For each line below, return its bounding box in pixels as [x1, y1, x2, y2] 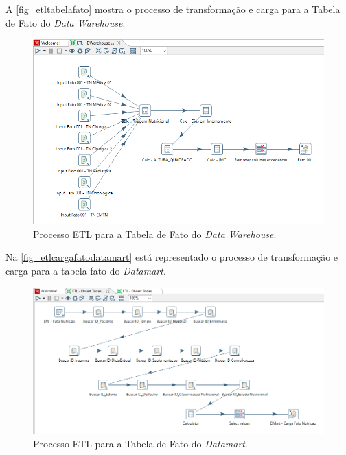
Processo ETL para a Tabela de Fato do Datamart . [33, 436, 248, 451]
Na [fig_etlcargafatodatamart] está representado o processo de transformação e [5, 250, 338, 264]
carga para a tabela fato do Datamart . [5, 264, 166, 278]
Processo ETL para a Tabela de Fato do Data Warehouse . [33, 226, 277, 241]
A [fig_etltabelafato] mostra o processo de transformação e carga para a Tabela [5, 2, 341, 16]
